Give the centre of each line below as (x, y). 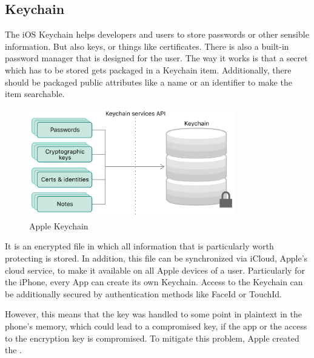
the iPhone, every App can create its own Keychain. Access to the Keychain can (154, 282)
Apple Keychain (59, 225)
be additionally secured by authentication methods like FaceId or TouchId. (144, 293)
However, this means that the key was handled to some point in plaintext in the (153, 314)
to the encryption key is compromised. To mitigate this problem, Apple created (152, 338)
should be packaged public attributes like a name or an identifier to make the (149, 82)
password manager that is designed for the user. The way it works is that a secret (156, 58)
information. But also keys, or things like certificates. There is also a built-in (147, 46)
